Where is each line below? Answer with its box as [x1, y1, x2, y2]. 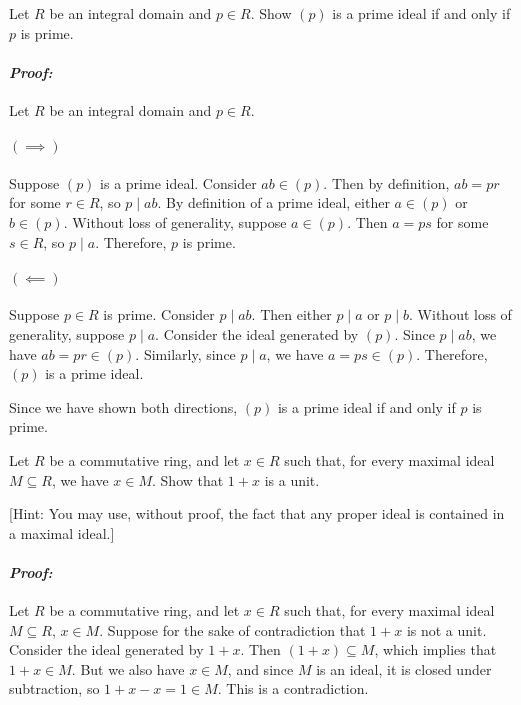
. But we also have [71, 658, 185, 679]
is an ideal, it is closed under [316, 658, 492, 679]
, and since [227, 658, 294, 679]
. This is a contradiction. [217, 678, 369, 699]
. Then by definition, [323, 172, 450, 193]
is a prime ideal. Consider [100, 172, 257, 193]
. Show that [152, 469, 224, 490]
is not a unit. [406, 619, 487, 640]
